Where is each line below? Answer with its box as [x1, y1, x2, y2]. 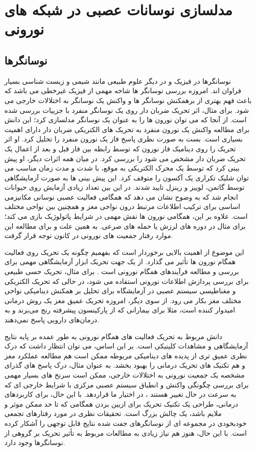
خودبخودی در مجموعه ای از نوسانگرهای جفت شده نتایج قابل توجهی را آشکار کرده [4, 417, 247, 428]
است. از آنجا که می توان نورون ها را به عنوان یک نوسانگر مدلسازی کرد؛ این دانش [4, 114, 247, 125]
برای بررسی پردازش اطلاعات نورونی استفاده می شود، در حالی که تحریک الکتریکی [4, 276, 249, 286]
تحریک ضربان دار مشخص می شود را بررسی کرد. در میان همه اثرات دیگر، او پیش [4, 153, 246, 163]
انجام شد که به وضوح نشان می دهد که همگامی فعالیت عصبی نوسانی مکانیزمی [4, 191, 238, 202]
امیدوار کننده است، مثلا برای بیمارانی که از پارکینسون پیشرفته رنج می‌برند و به [4, 305, 235, 315]
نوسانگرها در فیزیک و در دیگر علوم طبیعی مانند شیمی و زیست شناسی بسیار [4, 75, 231, 86]
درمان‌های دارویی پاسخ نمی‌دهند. [4, 314, 99, 325]
